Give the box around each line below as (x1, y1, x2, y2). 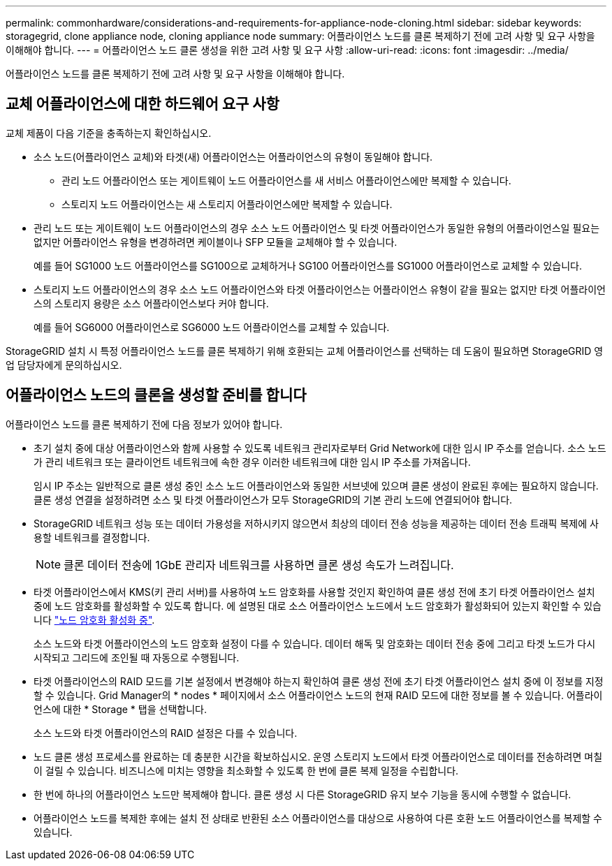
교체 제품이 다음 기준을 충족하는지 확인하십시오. (6, 126, 212, 139)
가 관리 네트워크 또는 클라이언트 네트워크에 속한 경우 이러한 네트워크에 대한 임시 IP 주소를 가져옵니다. (34, 455, 471, 468)
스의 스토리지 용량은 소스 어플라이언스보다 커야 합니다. (34, 297, 269, 309)
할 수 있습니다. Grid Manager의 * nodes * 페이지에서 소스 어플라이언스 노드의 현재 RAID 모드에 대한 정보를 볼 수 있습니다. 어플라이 (34, 689, 603, 701)
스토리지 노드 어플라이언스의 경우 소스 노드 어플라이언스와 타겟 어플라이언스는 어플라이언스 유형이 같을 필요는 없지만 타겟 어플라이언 (34, 283, 606, 295)
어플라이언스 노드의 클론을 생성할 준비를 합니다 (6, 386, 307, 404)
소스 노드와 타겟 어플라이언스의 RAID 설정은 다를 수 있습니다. (34, 726, 298, 739)
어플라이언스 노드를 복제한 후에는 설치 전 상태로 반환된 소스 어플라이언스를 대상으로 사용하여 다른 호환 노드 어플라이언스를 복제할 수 (34, 812, 602, 824)
